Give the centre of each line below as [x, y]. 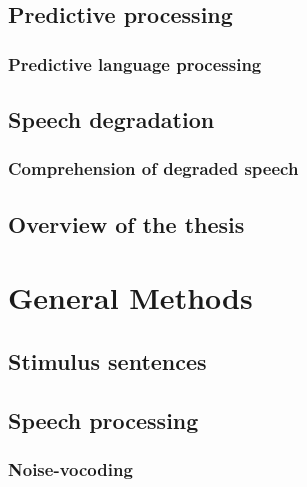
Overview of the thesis [126, 223]
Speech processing [103, 419]
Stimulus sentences [107, 360]
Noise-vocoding [70, 468]
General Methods [130, 297]
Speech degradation [111, 119]
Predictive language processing [135, 63]
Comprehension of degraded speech [153, 168]
